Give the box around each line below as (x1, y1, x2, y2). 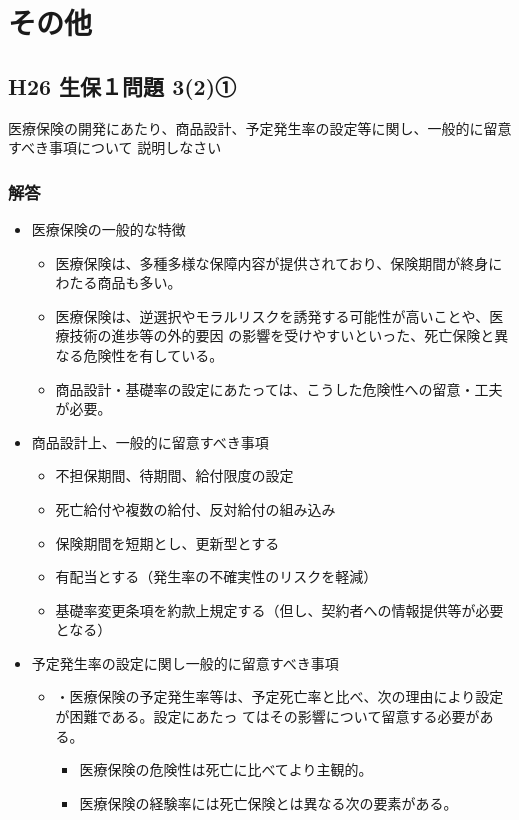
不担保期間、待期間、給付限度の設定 (55, 465, 294, 486)
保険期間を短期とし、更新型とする (55, 532, 280, 553)
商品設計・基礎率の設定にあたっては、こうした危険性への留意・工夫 (55, 378, 503, 399)
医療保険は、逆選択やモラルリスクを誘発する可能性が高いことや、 (55, 305, 490, 326)
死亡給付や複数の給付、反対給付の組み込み (55, 498, 336, 519)
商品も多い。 (97, 272, 182, 293)
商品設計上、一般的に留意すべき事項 (31, 431, 269, 452)
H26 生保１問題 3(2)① (8, 70, 237, 101)
